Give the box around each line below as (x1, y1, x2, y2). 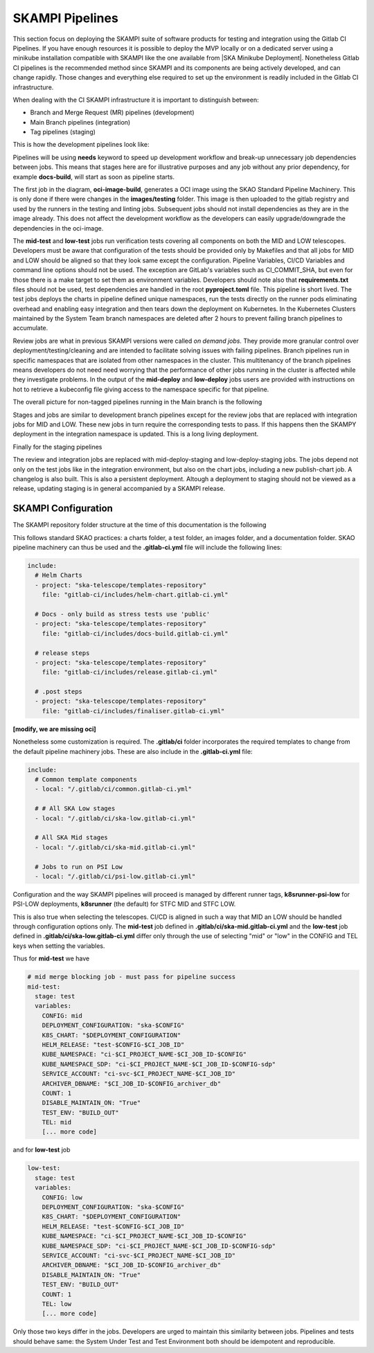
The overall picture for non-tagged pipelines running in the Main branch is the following (12, 398, 262, 406)
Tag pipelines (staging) (30, 128, 96, 136)
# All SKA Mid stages (35, 834, 109, 841)
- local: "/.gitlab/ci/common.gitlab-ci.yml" (35, 785, 192, 793)
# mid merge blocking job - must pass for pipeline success (27, 973, 236, 981)
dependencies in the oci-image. (12, 224, 104, 232)
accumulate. (12, 324, 48, 332)
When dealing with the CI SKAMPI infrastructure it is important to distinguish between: (12, 96, 259, 104)
